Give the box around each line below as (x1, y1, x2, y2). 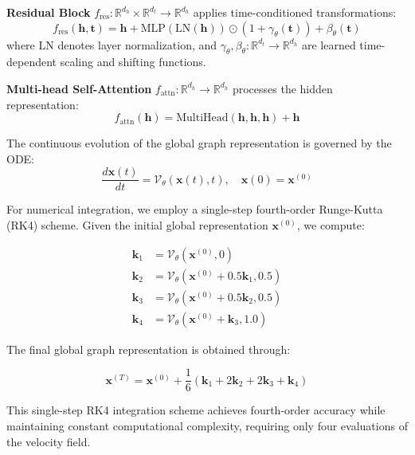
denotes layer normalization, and (57, 36, 217, 53)
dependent (6, 53, 57, 70)
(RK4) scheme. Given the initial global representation (6, 217, 268, 233)
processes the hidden (232, 80, 333, 96)
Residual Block (6, 4, 91, 20)
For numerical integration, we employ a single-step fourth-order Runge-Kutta (6, 201, 383, 218)
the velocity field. (6, 433, 91, 449)
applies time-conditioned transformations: (193, 4, 397, 20)
